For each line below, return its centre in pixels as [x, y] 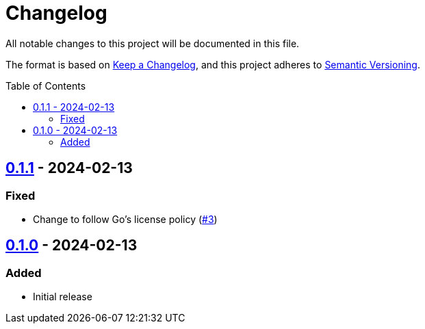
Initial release [63, 297]
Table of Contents [46, 85]
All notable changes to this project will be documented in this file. [153, 43]
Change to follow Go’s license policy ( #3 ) [125, 219]
